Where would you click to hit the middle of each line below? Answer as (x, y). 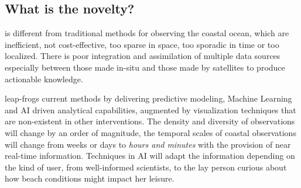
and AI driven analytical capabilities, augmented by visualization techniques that (150, 109)
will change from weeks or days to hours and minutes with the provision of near (148, 144)
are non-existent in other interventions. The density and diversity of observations (150, 121)
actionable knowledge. (44, 79)
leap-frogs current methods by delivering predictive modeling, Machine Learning (148, 98)
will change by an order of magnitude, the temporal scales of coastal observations (150, 132)
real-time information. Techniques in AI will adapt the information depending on (150, 156)
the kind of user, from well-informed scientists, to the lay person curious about (146, 167)
